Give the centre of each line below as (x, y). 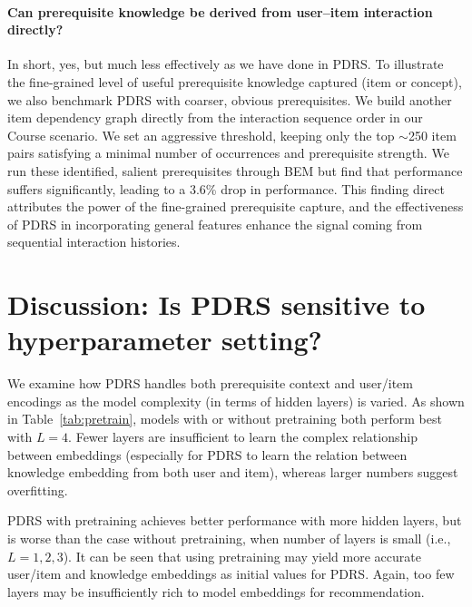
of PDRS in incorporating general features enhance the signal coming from (215, 224)
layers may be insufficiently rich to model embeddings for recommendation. (216, 591)
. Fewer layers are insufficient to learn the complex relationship (243, 437)
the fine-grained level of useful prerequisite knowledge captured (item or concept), (235, 81)
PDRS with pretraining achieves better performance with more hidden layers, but (235, 520)
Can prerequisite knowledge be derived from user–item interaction (220, 11)
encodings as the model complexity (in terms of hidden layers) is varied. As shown (236, 401)
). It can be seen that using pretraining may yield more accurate (242, 556)
